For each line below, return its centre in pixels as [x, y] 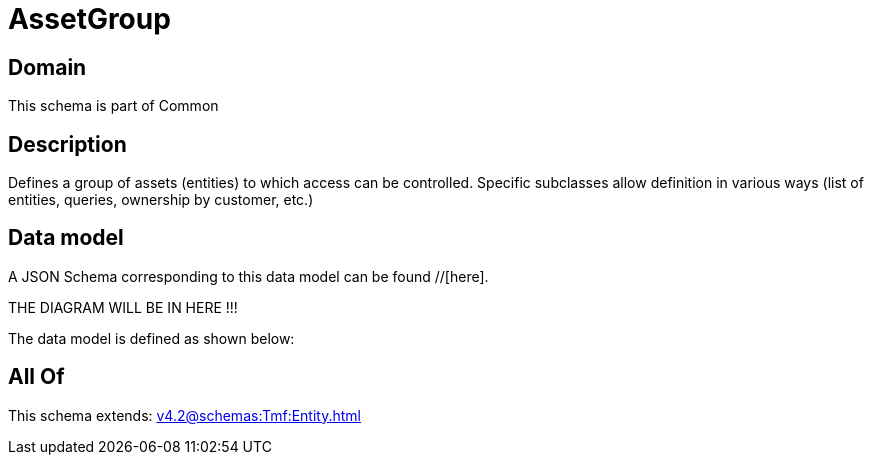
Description [67, 144]
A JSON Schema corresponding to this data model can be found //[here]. [248, 276]
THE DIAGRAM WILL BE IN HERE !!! [123, 307]
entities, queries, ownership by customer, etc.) [161, 200]
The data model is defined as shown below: [151, 338]
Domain [47, 67]
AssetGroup [89, 19]
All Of [36, 377]
